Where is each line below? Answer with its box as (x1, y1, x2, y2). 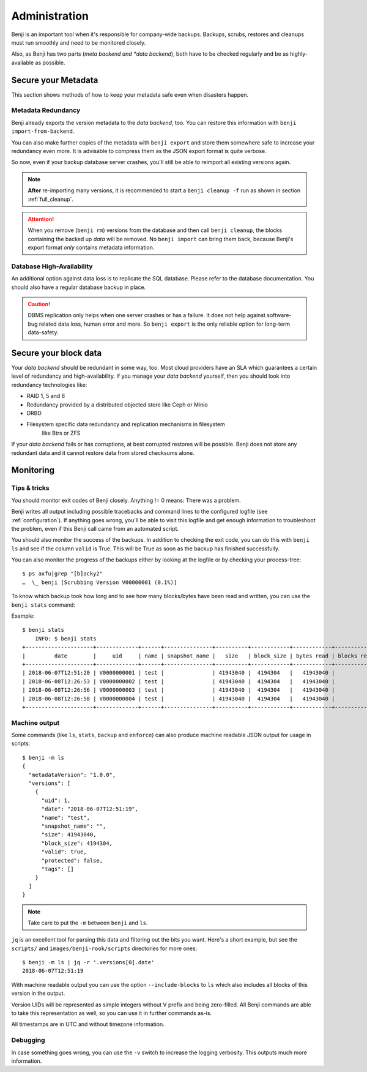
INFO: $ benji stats (34, 635, 97, 642)
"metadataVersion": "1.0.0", (28, 771, 116, 778)
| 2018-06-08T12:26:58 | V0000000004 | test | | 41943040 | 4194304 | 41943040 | (22, 695, 335, 702)
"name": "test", (41, 814, 91, 821)
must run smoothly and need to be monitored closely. (11, 39, 146, 46)
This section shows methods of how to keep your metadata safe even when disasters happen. (11, 91, 249, 98)
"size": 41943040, (41, 831, 97, 838)
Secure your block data (11, 348, 102, 358)
